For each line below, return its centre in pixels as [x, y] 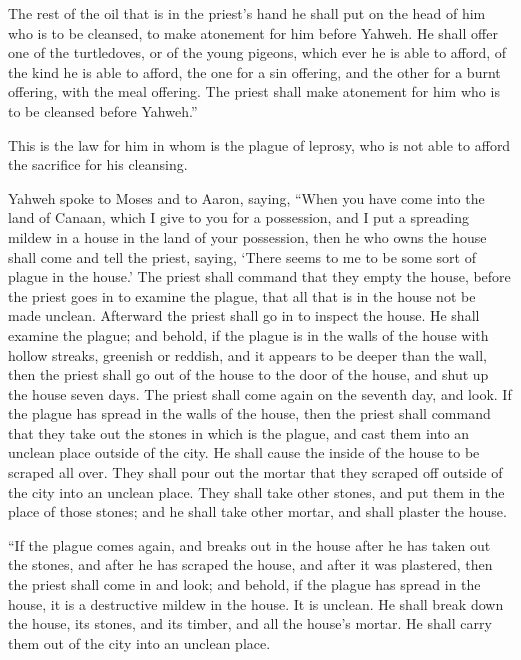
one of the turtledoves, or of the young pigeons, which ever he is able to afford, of [257, 52]
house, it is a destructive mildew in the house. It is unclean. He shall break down [256, 603]
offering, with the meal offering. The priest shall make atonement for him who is [254, 91]
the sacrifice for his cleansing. [98, 164]
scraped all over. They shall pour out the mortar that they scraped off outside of [255, 472]
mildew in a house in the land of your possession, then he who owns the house [247, 236]
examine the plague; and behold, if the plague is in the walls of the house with [248, 334]
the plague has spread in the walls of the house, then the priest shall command [249, 413]
